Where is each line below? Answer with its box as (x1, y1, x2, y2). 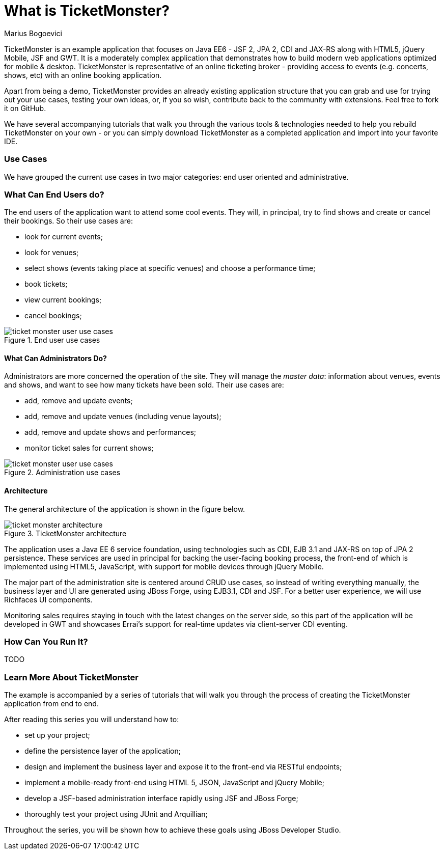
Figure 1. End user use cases (4, 336, 100, 345)
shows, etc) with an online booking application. (4, 70, 162, 79)
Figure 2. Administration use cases (4, 468, 121, 477)
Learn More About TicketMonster (4, 672, 138, 682)
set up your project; (24, 731, 90, 740)
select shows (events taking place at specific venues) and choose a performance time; (24, 264, 316, 273)
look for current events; (24, 232, 103, 241)
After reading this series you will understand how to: (4, 715, 179, 724)
